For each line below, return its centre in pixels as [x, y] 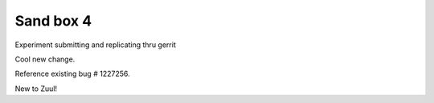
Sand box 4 [53, 21]
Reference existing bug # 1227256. [72, 74]
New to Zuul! [36, 89]
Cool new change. [45, 59]
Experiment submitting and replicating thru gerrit [95, 45]
